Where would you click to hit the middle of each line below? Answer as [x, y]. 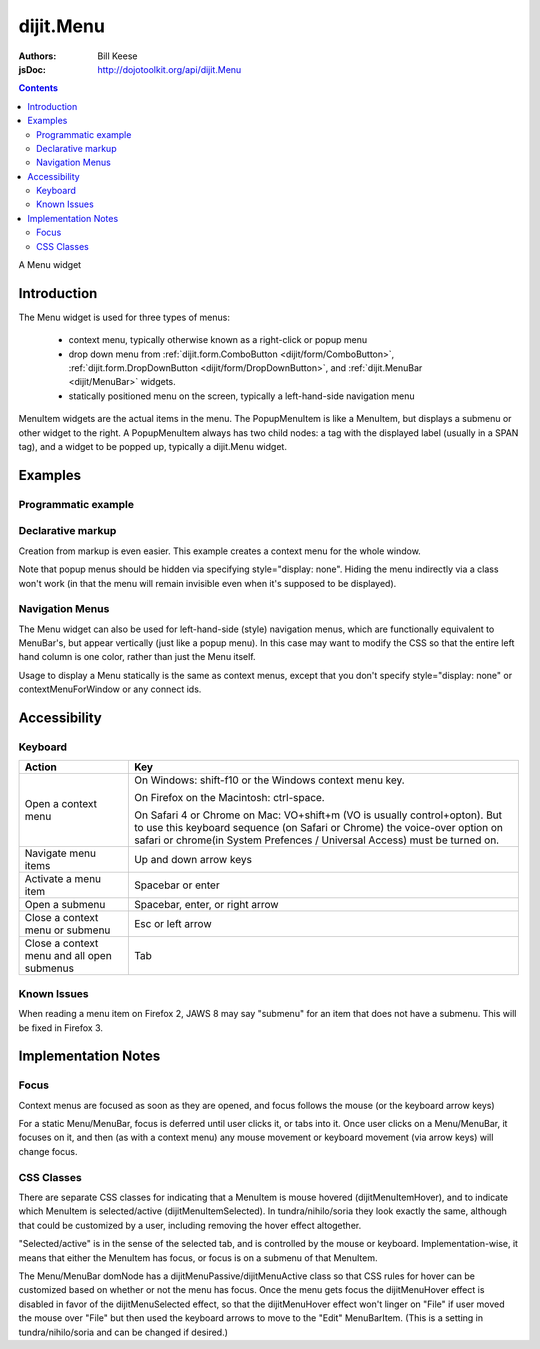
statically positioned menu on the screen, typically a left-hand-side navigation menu [241, 396]
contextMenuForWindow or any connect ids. [110, 689]
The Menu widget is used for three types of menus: [124, 317]
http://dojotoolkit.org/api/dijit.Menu [169, 69]
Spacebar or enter [176, 885]
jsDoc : [32, 69]
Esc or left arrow [172, 924]
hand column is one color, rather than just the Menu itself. [137, 657]
